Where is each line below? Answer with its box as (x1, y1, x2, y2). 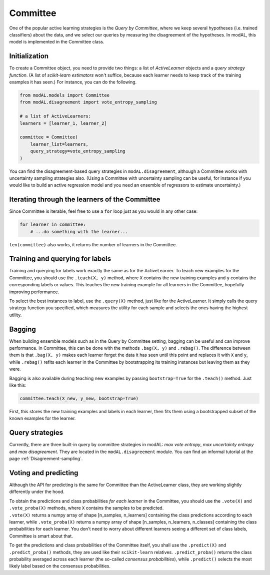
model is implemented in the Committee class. (9, 39, 104, 45)
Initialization (9, 52, 49, 60)
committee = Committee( (19, 134, 78, 140)
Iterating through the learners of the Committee (9, 195, 160, 204)
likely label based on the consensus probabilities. (9, 563, 111, 569)
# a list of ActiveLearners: (19, 113, 91, 119)
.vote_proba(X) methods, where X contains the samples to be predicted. (9, 505, 164, 511)
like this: (9, 382, 26, 388)
